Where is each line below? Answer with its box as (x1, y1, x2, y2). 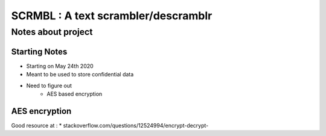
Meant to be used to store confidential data (26, 71, 134, 78)
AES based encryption (46, 90, 103, 97)
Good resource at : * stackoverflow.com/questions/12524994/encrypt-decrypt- (11, 122, 209, 129)
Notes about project (11, 26, 93, 37)
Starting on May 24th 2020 (26, 62, 94, 69)
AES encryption (11, 106, 72, 116)
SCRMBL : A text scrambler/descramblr (11, 9, 213, 22)
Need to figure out (26, 82, 72, 89)
